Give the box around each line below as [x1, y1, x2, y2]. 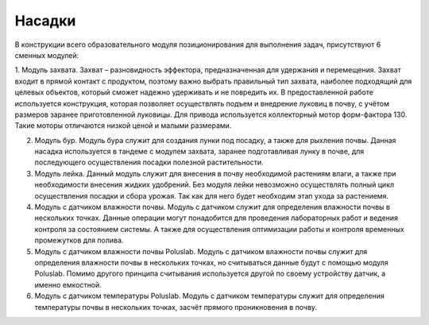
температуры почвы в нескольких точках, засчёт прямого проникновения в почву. [34, 302, 318, 311]
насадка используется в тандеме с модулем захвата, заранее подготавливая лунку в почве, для [34, 147, 365, 157]
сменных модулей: [14, 50, 79, 60]
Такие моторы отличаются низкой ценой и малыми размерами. [14, 121, 232, 130]
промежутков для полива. [34, 235, 124, 246]
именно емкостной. [34, 280, 102, 289]
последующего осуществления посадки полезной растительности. [34, 157, 264, 167]
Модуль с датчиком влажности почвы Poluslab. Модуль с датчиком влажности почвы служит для [34, 246, 368, 256]
